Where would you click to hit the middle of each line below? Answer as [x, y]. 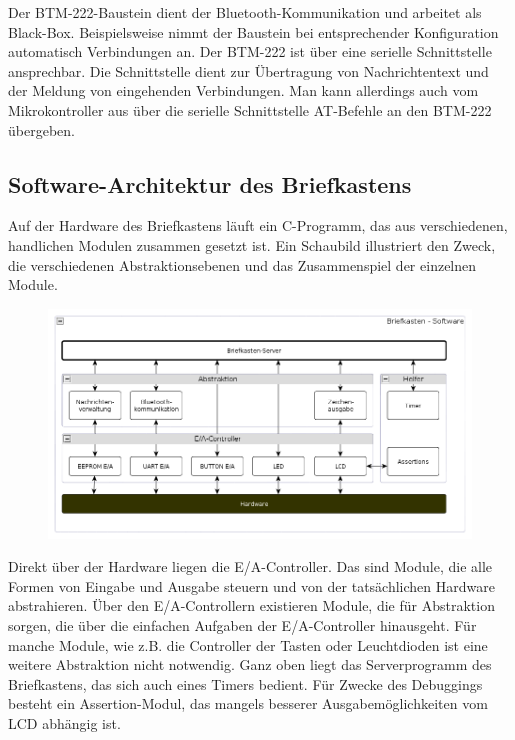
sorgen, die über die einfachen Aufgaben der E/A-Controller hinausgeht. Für [242, 624]
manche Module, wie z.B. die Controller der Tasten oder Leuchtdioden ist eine [248, 644]
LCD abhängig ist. [64, 722]
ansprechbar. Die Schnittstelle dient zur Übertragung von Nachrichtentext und [248, 70]
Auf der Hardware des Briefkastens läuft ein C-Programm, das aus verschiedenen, [258, 225]
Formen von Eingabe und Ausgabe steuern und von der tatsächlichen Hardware [251, 585]
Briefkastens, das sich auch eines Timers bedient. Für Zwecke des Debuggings [245, 683]
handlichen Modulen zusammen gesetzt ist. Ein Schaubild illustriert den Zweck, [252, 244]
